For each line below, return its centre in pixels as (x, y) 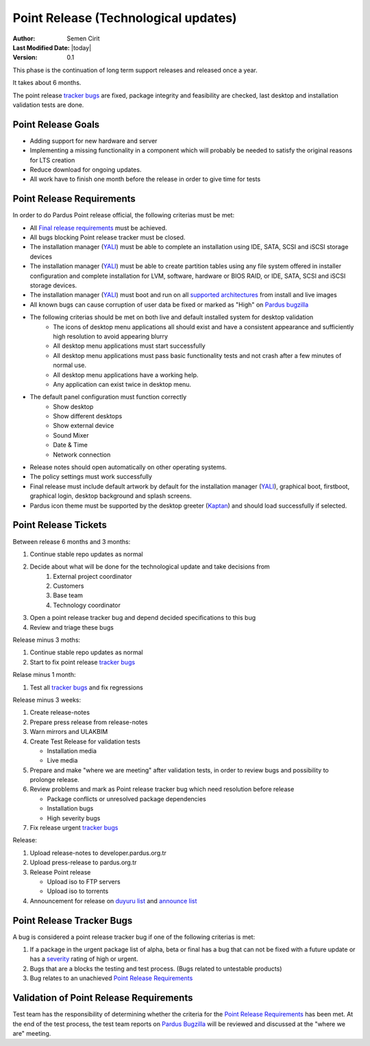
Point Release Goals (56, 124)
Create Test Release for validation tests (85, 741)
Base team (68, 595)
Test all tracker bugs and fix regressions (86, 687)
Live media (62, 761)
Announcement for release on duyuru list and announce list (113, 901)
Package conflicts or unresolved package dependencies (126, 798)
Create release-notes (60, 713)
